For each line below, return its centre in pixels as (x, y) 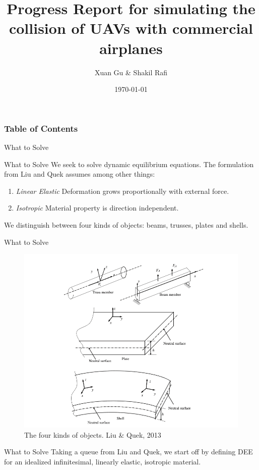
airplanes (131, 48)
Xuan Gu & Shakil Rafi (131, 72)
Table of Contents (41, 128)
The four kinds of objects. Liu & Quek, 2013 (93, 434)
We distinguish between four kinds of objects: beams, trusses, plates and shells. (126, 224)
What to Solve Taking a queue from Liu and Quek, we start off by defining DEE (128, 452)
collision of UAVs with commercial (131, 28)
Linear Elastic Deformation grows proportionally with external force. (122, 191)
